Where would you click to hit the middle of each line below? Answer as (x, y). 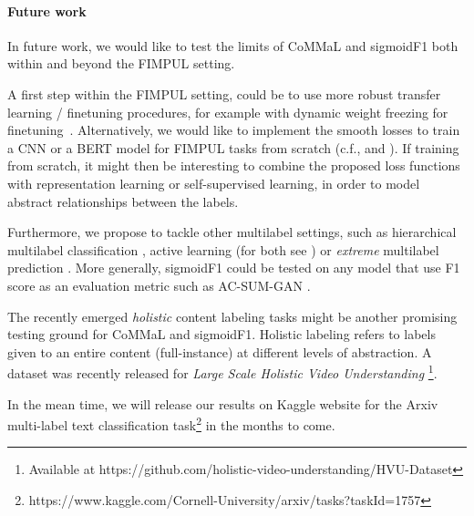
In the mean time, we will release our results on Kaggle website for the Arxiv (223, 403)
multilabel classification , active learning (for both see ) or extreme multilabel (223, 249)
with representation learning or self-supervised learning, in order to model (214, 183)
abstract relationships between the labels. (123, 201)
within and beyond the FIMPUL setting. (121, 63)
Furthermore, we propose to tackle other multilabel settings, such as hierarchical (232, 232)
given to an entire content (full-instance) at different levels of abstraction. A (220, 351)
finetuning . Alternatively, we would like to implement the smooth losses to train (234, 130)
